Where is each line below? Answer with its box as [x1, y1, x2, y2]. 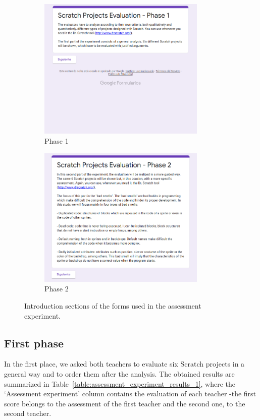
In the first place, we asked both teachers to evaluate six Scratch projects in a [4, 358, 245, 369]
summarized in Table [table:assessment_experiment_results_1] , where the [4, 378, 236, 389]
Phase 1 [44, 135, 69, 146]
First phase [4, 335, 64, 350]
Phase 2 [44, 283, 69, 294]
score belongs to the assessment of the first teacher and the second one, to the [4, 398, 245, 408]
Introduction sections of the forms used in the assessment [24, 301, 201, 311]
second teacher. [4, 408, 51, 418]
